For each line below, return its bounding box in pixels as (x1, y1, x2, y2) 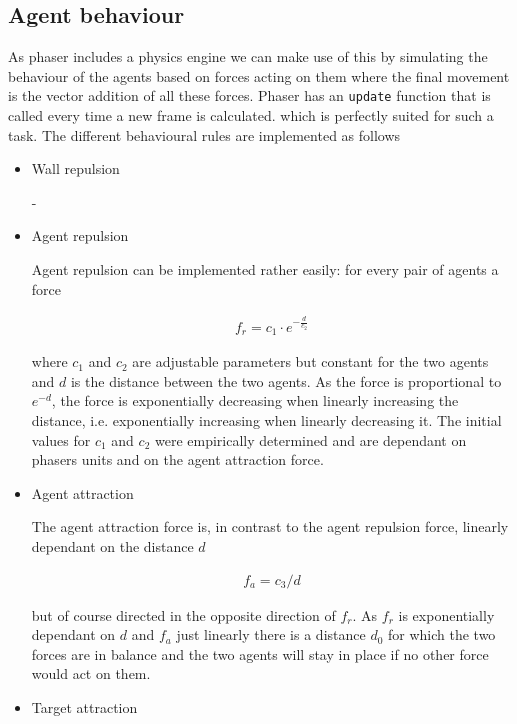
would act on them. (31, 663, 151, 684)
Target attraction (31, 696, 138, 717)
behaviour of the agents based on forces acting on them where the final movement (8, 65, 510, 86)
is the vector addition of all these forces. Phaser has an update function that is (8, 85, 491, 106)
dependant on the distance (31, 535, 194, 556)
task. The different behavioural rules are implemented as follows (8, 124, 401, 145)
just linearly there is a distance (176, 624, 366, 645)
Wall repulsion (31, 158, 120, 179)
